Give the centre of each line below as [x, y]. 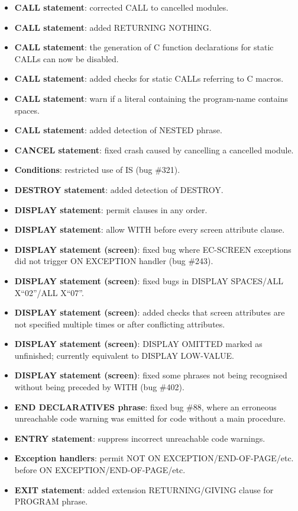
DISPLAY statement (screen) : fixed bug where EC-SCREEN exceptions [153, 249]
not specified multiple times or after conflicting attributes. [120, 324]
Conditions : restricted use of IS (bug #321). [97, 170]
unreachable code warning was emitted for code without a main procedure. [150, 418]
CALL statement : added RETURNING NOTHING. [113, 27]
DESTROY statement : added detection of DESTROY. [119, 189]
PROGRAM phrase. [51, 501]
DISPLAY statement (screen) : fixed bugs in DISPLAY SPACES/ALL [149, 280]
